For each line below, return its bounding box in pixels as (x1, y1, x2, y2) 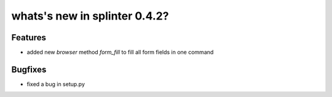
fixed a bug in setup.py (26, 80, 85, 88)
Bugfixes (11, 64, 47, 74)
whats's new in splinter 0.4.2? (11, 9, 169, 23)
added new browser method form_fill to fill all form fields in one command (26, 49, 214, 56)
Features (11, 32, 46, 43)
